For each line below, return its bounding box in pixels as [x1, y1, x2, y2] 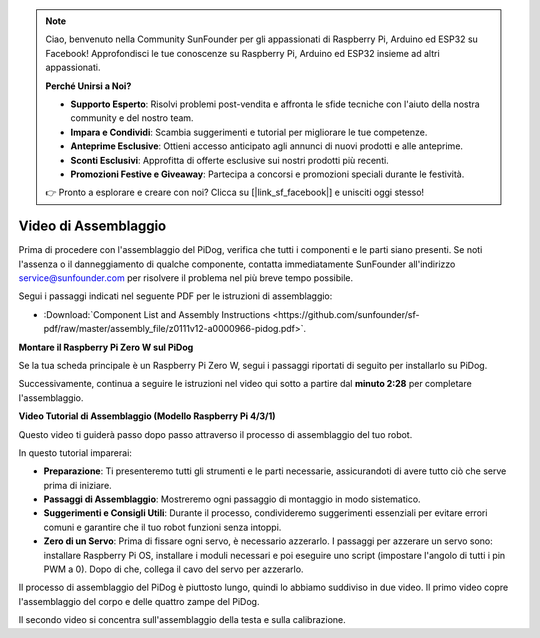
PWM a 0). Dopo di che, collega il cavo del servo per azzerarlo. [43, 563, 304, 575]
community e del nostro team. [70, 112, 194, 124]
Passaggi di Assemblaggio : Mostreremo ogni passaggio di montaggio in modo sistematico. [43, 493, 421, 505]
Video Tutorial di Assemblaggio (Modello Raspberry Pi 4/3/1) [18, 410, 276, 422]
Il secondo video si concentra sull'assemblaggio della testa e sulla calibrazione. [18, 614, 346, 626]
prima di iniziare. [43, 479, 112, 491]
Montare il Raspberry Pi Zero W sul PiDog [18, 341, 194, 353]
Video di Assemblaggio [18, 218, 167, 235]
